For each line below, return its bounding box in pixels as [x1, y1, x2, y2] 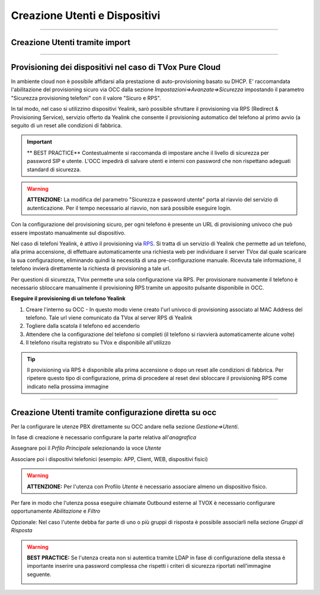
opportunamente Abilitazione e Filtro [11, 507, 101, 515]
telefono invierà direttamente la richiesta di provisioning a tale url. [11, 265, 171, 272]
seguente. [27, 571, 52, 578]
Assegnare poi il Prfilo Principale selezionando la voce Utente [11, 444, 162, 452]
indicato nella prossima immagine [27, 383, 109, 390]
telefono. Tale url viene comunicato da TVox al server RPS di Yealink [25, 314, 193, 321]
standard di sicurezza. [27, 166, 81, 173]
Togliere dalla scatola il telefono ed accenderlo [25, 322, 140, 330]
